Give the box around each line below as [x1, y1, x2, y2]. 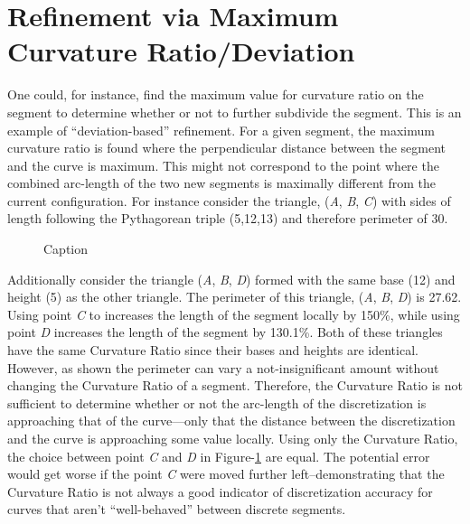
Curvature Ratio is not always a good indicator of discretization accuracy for [7, 482, 433, 501]
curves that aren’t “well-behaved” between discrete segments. [7, 500, 346, 519]
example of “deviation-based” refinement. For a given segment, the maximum [7, 120, 435, 139]
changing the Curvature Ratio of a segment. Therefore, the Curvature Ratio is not [7, 376, 463, 395]
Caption [43, 239, 89, 258]
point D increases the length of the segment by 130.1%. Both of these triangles [7, 323, 443, 342]
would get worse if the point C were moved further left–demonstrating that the [7, 464, 445, 483]
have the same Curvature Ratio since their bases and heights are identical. [7, 341, 418, 360]
